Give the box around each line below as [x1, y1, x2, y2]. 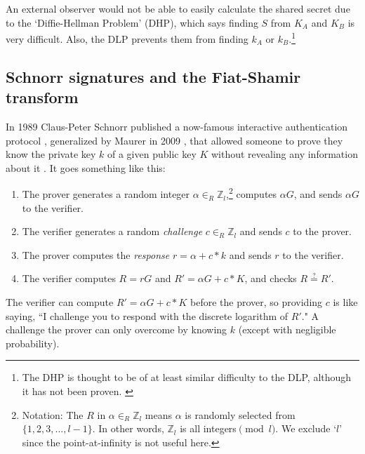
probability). [6, 335, 60, 350]
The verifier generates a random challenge [22, 224, 203, 239]
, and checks [244, 271, 297, 286]
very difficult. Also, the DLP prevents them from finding [6, 31, 248, 46]
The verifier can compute [6, 295, 114, 309]
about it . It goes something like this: [6, 160, 166, 175]
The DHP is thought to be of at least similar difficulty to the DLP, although [22, 370, 352, 385]
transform [6, 86, 79, 108]
